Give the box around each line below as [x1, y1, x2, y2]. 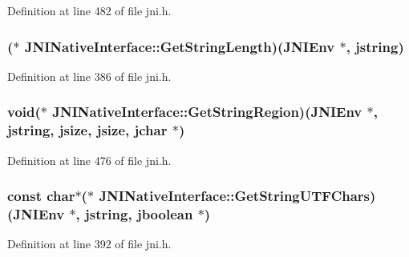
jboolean [136, 203, 193, 223]
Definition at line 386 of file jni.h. [7, 67, 172, 84]
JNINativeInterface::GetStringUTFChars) [99, 186, 376, 206]
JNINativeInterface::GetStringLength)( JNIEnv [24, 36, 335, 56]
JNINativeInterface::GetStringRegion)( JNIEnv [52, 102, 362, 122]
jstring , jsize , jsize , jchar [7, 120, 168, 140]
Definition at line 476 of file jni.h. [7, 151, 172, 168]
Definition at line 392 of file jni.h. [7, 235, 172, 252]
